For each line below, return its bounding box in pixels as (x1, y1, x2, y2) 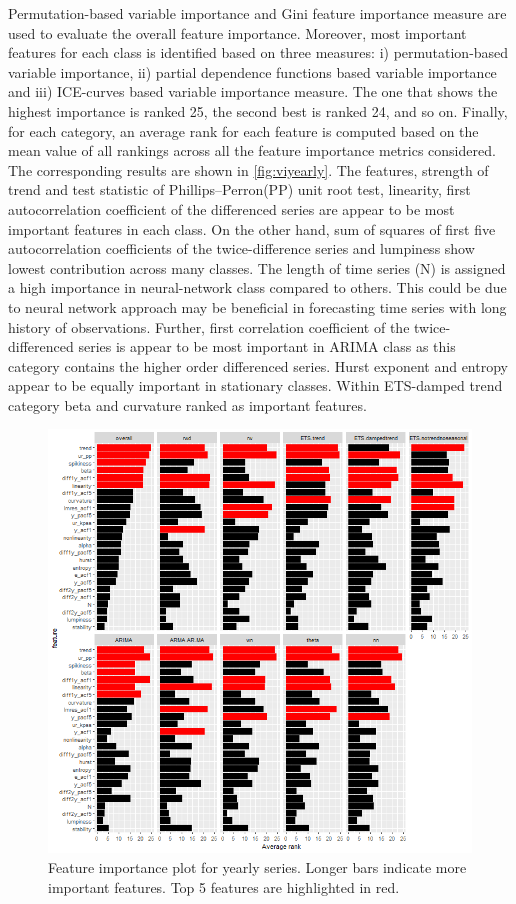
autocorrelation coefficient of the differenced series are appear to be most (8, 198, 455, 219)
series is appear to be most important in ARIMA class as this (78, 336, 456, 357)
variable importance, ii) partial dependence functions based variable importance (8, 61, 497, 82)
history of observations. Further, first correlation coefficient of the (8, 316, 410, 337)
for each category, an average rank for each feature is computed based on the (8, 120, 479, 141)
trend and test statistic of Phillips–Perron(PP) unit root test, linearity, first (8, 179, 471, 200)
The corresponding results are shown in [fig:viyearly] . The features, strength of (8, 159, 489, 180)
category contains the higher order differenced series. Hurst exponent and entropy (8, 355, 508, 376)
